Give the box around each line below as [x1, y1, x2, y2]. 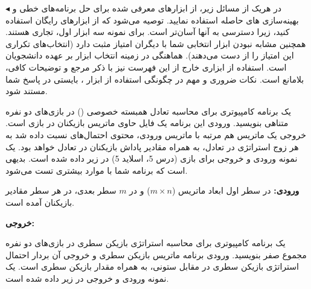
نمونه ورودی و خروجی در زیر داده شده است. [5, 272, 169, 284]
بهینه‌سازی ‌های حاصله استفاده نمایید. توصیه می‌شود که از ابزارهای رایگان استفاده [5, 13, 299, 26]
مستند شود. [5, 84, 48, 97]
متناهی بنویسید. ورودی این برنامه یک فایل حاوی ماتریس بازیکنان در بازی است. [5, 116, 289, 129]
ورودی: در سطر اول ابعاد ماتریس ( [172, 184, 300, 197]
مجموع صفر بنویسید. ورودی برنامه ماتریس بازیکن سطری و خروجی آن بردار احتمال [5, 248, 307, 261]
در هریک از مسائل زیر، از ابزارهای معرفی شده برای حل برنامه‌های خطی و [12, 2, 282, 14]
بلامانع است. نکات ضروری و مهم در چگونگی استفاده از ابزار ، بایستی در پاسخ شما [5, 72, 304, 85]
